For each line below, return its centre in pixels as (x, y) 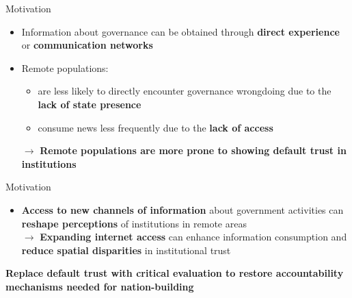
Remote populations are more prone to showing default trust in (193, 150)
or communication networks (87, 45)
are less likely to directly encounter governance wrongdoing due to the (185, 91)
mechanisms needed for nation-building (100, 286)
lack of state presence (90, 104)
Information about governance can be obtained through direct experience (180, 31)
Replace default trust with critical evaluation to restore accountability (175, 273)
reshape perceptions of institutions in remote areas (134, 223)
